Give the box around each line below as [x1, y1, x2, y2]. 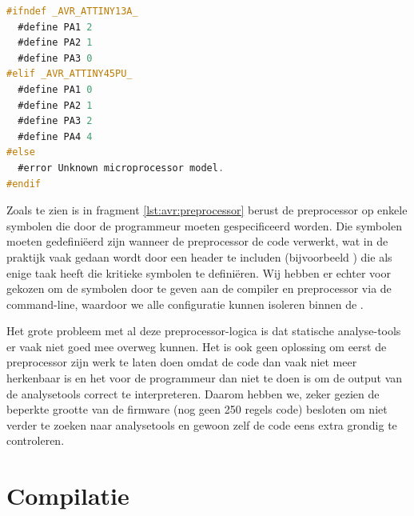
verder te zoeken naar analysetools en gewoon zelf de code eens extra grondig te [6, 416, 397, 433]
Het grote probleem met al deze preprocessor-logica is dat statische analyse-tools [6, 322, 401, 339]
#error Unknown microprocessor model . [18, 162, 225, 174]
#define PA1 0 [18, 83, 93, 95]
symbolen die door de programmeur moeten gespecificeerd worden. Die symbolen [6, 217, 402, 234]
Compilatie [6, 479, 129, 512]
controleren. [6, 432, 65, 449]
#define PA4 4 [18, 130, 93, 142]
